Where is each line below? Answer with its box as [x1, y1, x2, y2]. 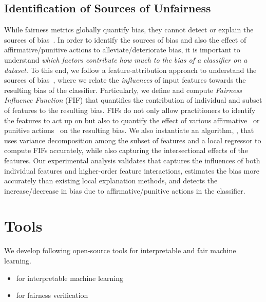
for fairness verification [16, 290, 88, 300]
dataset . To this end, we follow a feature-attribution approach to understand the [4, 64, 257, 75]
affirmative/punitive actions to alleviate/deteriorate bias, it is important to [4, 44, 240, 55]
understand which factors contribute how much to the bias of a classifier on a [4, 54, 248, 65]
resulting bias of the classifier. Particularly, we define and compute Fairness [4, 84, 242, 95]
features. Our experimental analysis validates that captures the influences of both [4, 155, 260, 165]
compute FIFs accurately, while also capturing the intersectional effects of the [4, 145, 248, 156]
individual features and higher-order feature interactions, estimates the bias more [4, 165, 259, 176]
